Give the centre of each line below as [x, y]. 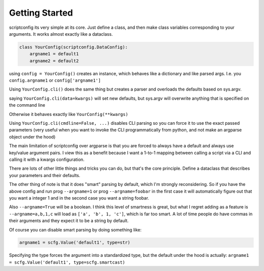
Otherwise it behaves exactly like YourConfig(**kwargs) [69, 114]
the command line [27, 105]
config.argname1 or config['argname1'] [55, 80]
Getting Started [41, 13]
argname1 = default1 [54, 54]
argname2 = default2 [54, 61]
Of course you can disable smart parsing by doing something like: [75, 229]
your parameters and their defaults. [45, 175]
